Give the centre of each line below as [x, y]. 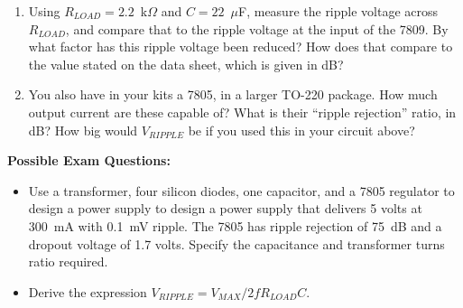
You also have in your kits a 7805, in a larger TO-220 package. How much [233, 94]
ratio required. [68, 261]
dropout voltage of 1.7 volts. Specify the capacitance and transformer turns [236, 243]
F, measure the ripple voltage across [338, 11]
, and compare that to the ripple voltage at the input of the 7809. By [257, 28]
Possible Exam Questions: [89, 160]
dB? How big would [83, 130]
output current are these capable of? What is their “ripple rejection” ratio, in [242, 112]
